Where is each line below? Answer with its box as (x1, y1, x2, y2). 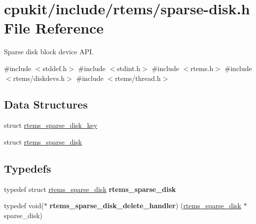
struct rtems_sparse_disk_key (4, 120, 98, 130)
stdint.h (117, 63, 141, 73)
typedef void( (4, 200, 44, 211)
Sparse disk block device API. (4, 46, 94, 57)
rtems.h (190, 63, 214, 73)
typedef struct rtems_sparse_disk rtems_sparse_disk (4, 184, 176, 194)
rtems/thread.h (115, 73, 161, 83)
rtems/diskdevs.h (13, 73, 65, 83)
